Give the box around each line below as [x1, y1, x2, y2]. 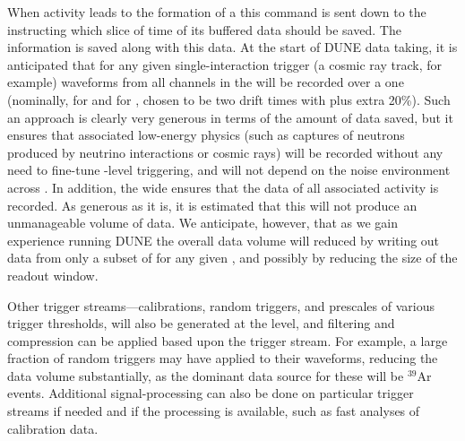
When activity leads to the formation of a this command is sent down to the [7, 3, 426, 21]
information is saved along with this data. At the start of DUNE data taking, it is [7, 38, 458, 56]
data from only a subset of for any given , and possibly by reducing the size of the [7, 248, 458, 267]
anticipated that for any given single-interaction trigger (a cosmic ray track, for [7, 55, 442, 73]
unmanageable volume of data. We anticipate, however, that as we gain [7, 213, 399, 232]
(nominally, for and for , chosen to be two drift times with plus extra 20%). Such [7, 90, 451, 108]
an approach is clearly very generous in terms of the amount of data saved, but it [7, 108, 453, 126]
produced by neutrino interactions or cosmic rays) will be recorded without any [7, 143, 443, 161]
